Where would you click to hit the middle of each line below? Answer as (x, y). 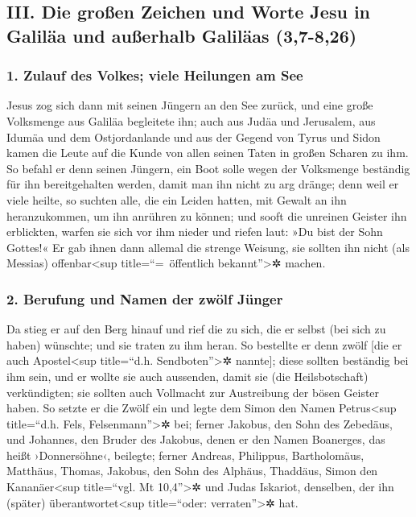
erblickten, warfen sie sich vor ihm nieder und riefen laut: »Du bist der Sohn (195, 232)
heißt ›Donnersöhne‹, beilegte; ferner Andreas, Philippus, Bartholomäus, (185, 455)
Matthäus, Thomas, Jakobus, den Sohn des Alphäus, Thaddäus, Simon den (192, 471)
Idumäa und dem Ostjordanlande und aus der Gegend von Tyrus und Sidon (194, 136)
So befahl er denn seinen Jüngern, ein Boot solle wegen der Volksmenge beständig (208, 168)
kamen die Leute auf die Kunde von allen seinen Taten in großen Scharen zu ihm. (208, 153)
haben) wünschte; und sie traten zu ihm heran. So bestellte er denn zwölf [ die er (204, 344)
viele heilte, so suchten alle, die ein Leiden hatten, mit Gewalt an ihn (177, 199)
